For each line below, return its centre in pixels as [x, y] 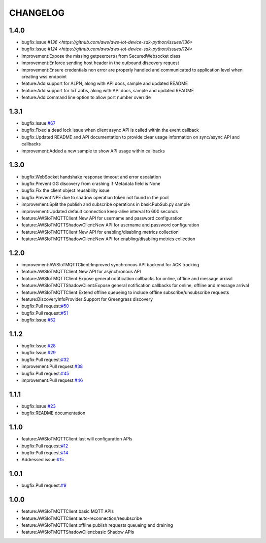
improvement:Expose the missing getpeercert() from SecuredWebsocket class [101, 56]
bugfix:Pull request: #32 [45, 360]
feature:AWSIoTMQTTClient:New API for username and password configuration [102, 218]
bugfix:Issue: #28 [39, 346]
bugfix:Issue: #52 [39, 320]
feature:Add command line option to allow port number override [86, 97]
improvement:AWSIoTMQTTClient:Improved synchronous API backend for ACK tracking [110, 264]
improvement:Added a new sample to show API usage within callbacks [93, 151]
